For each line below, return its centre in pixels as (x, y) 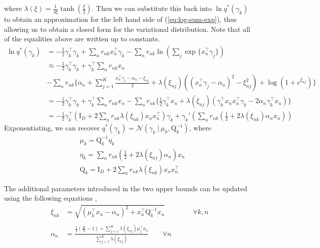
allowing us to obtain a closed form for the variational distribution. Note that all (127, 29)
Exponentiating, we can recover (52, 128)
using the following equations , (51, 198)
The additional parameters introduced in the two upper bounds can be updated (126, 188)
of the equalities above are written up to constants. (82, 39)
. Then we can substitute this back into (152, 8)
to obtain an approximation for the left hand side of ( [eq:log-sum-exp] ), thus (121, 19)
